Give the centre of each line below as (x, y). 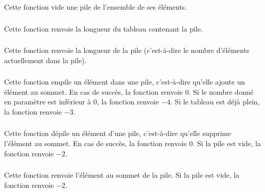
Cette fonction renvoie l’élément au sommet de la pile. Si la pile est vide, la (122, 175)
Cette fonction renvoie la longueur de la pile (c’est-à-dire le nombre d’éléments (127, 50)
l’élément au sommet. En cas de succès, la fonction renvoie (95, 143)
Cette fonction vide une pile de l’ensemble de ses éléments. (96, 7)
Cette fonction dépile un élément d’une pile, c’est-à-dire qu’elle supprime (118, 133)
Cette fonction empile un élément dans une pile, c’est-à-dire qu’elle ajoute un (125, 82)
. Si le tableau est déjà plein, (215, 102)
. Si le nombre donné (221, 91)
